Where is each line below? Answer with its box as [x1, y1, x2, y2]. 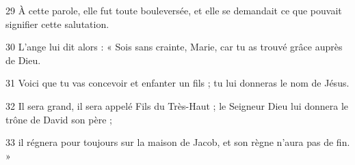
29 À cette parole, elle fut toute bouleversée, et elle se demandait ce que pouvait [5, 3, 342, 17]
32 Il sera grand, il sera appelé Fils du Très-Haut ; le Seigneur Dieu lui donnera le [5, 98, 349, 112]
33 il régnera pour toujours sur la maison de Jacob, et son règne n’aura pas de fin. [5, 135, 350, 149]
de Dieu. [5, 52, 41, 67]
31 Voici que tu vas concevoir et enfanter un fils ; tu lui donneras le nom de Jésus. [5, 76, 350, 90]
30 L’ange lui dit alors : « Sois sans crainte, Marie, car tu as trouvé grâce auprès [5, 40, 343, 54]
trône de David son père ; [5, 112, 112, 126]
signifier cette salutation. [5, 16, 109, 31]
